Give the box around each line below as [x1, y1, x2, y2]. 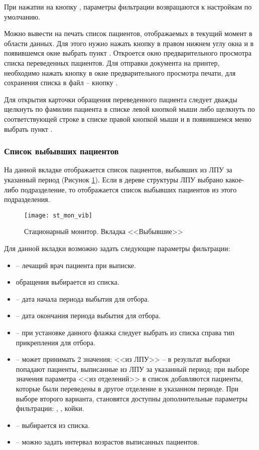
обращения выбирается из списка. [16, 277, 119, 287]
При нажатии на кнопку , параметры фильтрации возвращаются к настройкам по [4, 2, 252, 12]
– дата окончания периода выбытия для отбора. [16, 310, 161, 321]
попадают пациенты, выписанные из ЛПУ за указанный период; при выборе [16, 363, 249, 374]
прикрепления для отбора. [16, 337, 95, 347]
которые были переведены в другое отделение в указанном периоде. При [16, 383, 239, 393]
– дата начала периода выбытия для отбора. [16, 293, 150, 304]
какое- [225, 174, 244, 184]
